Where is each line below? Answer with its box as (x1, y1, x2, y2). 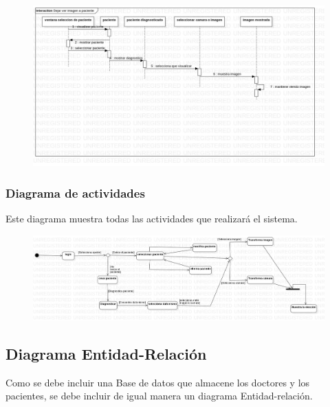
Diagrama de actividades (5, 184, 145, 201)
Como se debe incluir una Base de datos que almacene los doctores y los (5, 375, 310, 389)
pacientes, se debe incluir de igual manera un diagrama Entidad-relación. (5, 388, 313, 403)
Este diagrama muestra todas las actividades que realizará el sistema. (5, 211, 298, 226)
